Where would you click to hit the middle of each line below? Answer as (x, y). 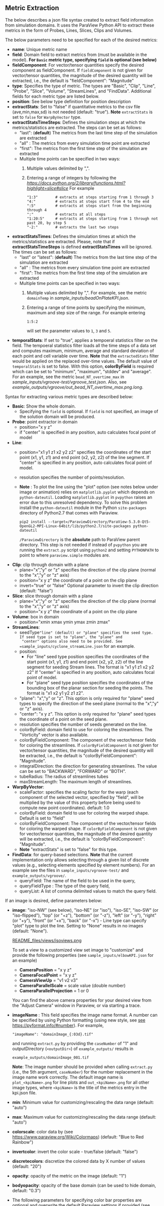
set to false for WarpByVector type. (47, 117)
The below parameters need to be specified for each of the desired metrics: (81, 40)
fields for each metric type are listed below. (56, 96)
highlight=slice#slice (47, 188)
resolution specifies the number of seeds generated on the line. (83, 724)
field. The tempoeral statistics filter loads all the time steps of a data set (84, 345)
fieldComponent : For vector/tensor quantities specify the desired (78, 65)
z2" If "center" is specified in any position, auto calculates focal (91, 672)
